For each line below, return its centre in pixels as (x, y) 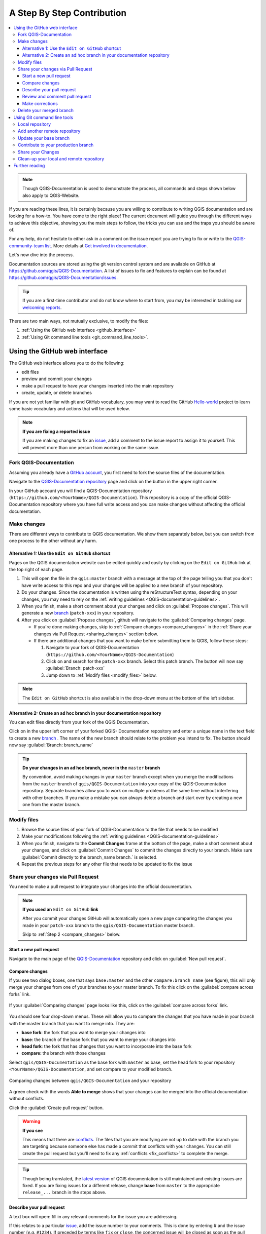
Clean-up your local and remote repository (61, 158)
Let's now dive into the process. (42, 255)
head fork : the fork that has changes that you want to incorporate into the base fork (107, 1046)
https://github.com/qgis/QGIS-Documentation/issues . (63, 278)
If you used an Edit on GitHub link (60, 909)
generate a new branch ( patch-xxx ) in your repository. (78, 613)
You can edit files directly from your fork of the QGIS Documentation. (79, 722)
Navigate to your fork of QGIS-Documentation (93, 648)
